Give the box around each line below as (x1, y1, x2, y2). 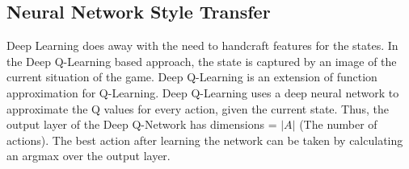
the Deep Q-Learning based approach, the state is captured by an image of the (6, 52, 397, 69)
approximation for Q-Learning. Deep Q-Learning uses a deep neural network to (6, 84, 399, 101)
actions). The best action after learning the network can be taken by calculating (6, 131, 403, 148)
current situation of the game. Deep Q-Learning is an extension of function (6, 68, 377, 85)
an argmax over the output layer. (6, 147, 171, 164)
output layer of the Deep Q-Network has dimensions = (6, 116, 277, 133)
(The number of (299, 116, 377, 133)
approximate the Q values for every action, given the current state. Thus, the (6, 100, 389, 117)
